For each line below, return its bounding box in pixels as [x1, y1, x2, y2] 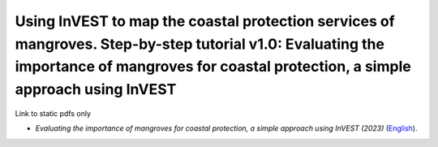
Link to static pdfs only [15, 108, 92, 118]
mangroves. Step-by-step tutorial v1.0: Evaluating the [15, 35, 385, 53]
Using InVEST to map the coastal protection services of [15, 12, 395, 30]
